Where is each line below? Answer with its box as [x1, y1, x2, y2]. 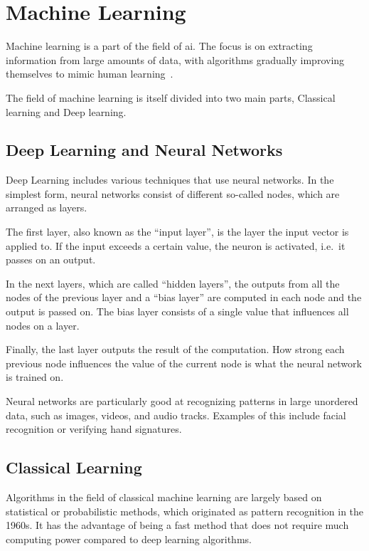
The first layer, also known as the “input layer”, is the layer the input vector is [6, 224, 349, 239]
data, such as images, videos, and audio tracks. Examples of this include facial [6, 407, 346, 422]
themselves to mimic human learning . [6, 66, 173, 81]
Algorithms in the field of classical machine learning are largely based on [6, 490, 322, 504]
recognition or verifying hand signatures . [6, 421, 182, 436]
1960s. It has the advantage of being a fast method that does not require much [6, 518, 349, 532]
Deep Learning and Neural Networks [6, 139, 283, 161]
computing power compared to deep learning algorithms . [6, 531, 252, 546]
